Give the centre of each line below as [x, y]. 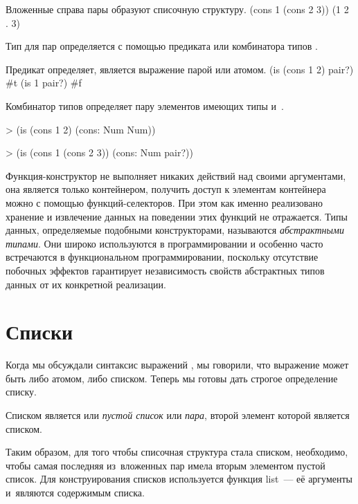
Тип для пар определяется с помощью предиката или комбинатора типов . [162, 46]
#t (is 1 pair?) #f [44, 83]
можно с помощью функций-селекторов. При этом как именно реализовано [164, 202]
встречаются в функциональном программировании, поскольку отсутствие [162, 257]
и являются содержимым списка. [75, 492]
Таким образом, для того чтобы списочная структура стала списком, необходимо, [177, 452]
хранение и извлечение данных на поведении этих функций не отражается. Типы [177, 216]
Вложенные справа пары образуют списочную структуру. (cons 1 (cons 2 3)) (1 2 [177, 9]
